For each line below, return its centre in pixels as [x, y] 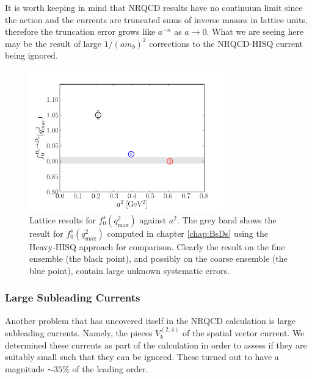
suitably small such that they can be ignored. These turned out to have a [142, 357]
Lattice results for [63, 219]
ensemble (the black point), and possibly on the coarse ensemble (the [158, 258]
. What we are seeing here [255, 31]
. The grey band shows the [227, 219]
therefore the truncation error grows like [80, 31]
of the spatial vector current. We [244, 333]
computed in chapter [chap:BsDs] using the [187, 233]
